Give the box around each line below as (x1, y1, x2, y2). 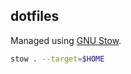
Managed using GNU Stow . (10, 34, 122, 46)
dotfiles (10, 8, 60, 25)
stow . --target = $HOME (10, 54, 105, 64)
